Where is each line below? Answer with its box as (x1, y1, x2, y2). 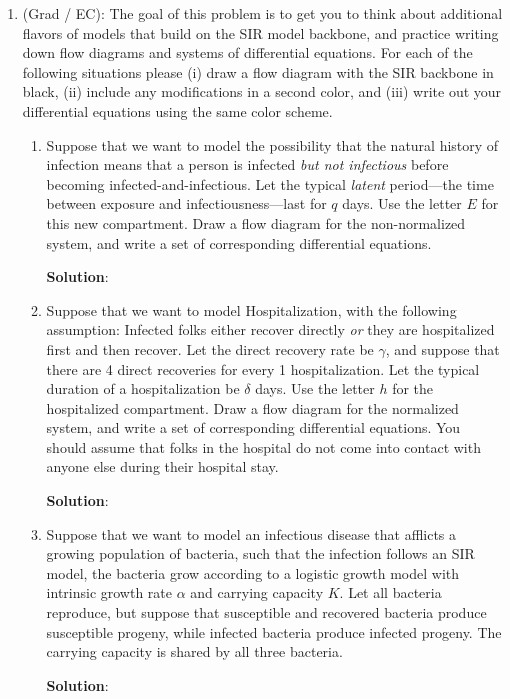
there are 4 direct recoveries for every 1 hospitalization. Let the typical (46, 358, 480, 379)
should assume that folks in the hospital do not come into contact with (46, 436, 481, 457)
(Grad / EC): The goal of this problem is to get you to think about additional (22, 3, 503, 23)
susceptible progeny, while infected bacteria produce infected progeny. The (46, 621, 502, 642)
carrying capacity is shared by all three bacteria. (46, 641, 343, 662)
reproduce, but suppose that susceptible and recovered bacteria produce (46, 602, 487, 623)
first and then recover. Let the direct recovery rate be (46, 338, 374, 359)
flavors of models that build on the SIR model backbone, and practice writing (22, 22, 499, 43)
